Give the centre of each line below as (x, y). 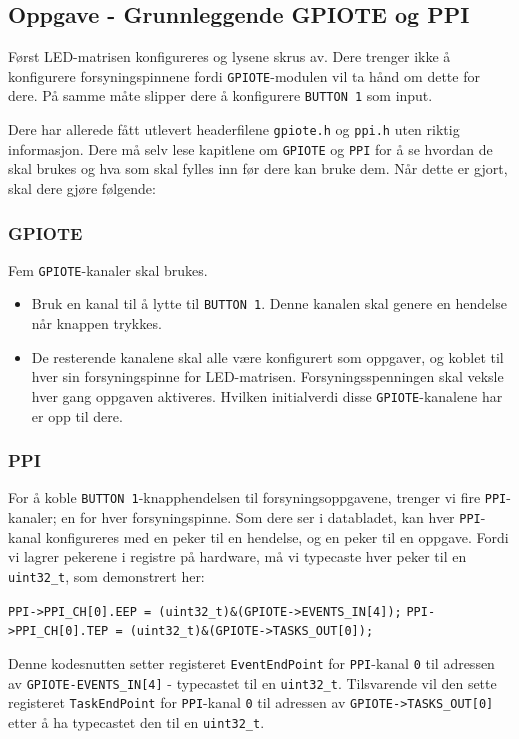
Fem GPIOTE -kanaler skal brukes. (108, 269)
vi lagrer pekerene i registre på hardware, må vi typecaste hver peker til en (237, 556)
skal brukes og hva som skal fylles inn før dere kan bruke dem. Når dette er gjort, (258, 168)
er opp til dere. (77, 415)
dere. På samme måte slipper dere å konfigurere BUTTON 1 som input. (220, 95)
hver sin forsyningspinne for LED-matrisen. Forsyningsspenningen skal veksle (267, 376)
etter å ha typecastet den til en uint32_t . (136, 721)
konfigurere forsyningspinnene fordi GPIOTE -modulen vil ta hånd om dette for (244, 75)
